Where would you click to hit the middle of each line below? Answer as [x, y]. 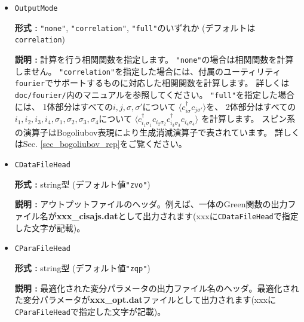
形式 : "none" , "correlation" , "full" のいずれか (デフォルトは [135, 27]
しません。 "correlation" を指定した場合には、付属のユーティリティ [148, 71]
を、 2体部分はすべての [251, 106]
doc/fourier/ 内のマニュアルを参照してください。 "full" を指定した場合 [155, 94]
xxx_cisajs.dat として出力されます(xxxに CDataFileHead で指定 [177, 215]
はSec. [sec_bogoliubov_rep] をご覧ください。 [101, 144]
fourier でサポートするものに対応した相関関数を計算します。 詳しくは [152, 83]
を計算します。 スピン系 [248, 119]
